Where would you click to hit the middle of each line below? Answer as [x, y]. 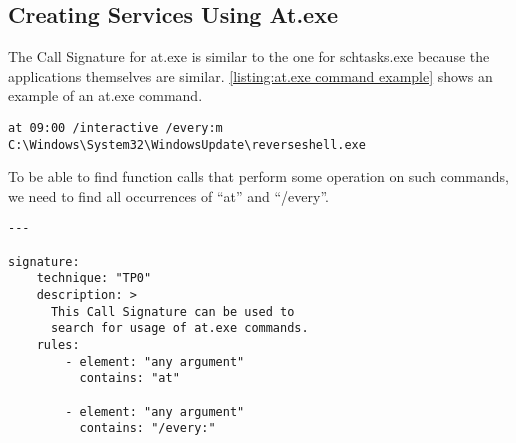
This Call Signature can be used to [172, 311]
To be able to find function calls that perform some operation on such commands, [258, 176]
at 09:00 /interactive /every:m [115, 127]
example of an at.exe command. [105, 95]
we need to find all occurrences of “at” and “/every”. [168, 195]
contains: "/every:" [147, 428]
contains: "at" [129, 378]
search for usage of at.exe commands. [179, 328]
